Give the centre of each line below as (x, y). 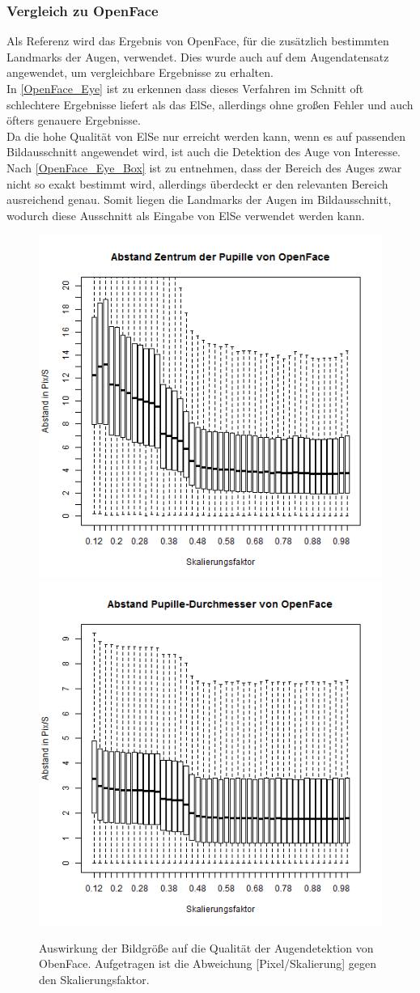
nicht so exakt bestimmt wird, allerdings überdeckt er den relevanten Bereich (197, 183)
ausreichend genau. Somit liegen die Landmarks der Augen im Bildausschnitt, (199, 199)
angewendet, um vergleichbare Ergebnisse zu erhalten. (140, 72)
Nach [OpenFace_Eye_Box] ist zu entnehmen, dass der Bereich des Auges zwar (204, 167)
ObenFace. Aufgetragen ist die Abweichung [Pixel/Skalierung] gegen (208, 963)
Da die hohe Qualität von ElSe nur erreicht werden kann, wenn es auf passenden (206, 136)
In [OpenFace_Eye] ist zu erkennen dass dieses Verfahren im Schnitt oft (185, 88)
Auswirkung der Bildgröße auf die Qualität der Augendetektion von (206, 947)
